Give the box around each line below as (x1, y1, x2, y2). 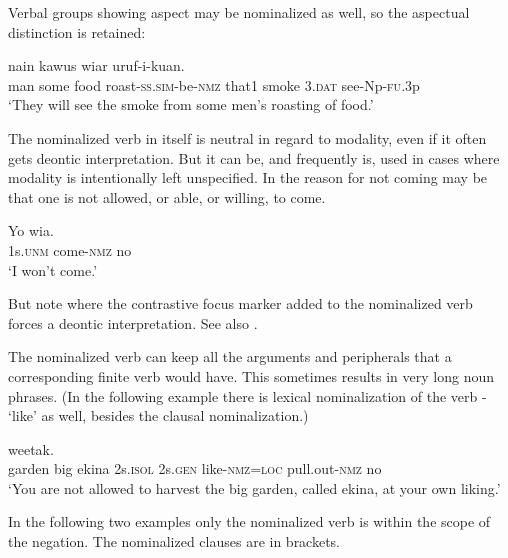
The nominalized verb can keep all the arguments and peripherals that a (8, 346, 452, 367)
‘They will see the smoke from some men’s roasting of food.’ (8, 94, 374, 115)
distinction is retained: (8, 21, 146, 42)
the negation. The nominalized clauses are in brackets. (8, 531, 341, 552)
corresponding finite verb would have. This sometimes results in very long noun (8, 365, 494, 386)
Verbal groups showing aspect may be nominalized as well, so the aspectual (8, 2, 470, 22)
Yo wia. (8, 220, 54, 241)
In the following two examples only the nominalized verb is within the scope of (8, 511, 491, 532)
